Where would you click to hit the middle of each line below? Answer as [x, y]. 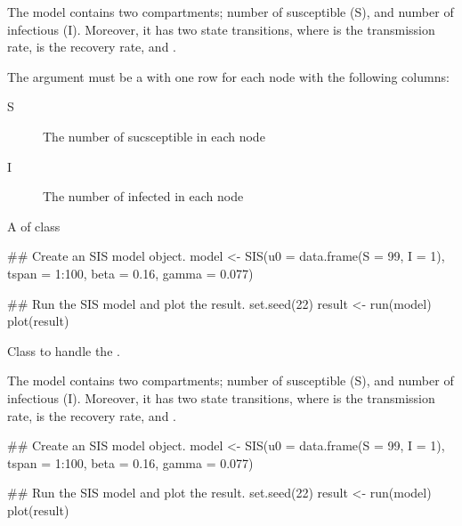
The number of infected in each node [143, 196]
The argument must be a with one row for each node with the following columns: [228, 76]
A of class [34, 226]
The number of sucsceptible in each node [154, 136]
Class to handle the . [64, 350]
